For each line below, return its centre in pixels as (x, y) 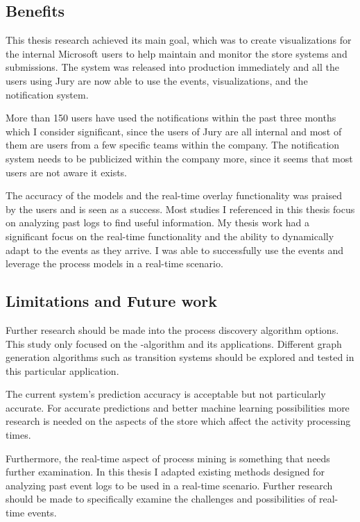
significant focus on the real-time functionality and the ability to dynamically (170, 236)
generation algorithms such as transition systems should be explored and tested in (180, 357)
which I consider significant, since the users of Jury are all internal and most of (174, 131)
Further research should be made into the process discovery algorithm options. (172, 329)
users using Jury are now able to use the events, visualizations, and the (157, 80)
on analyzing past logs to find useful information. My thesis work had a (158, 222)
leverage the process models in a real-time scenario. (114, 263)
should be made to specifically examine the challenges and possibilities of (161, 499)
